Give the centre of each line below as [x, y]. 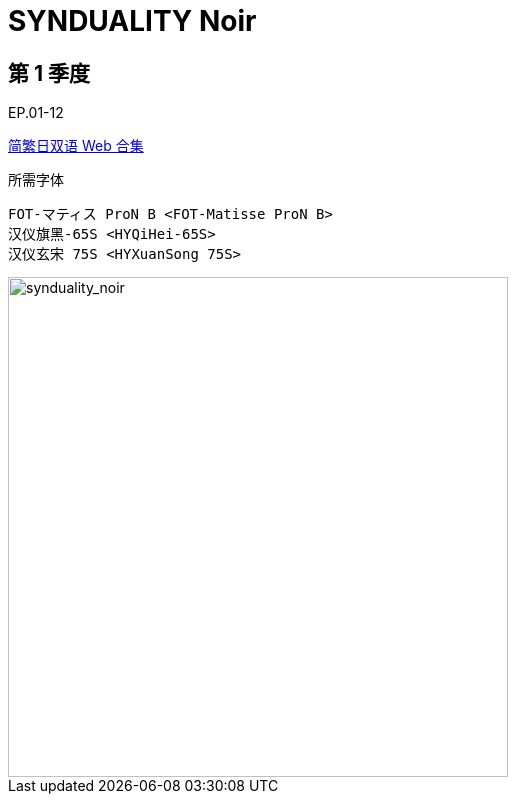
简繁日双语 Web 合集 [76, 146]
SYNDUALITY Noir [132, 21]
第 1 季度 [49, 73]
